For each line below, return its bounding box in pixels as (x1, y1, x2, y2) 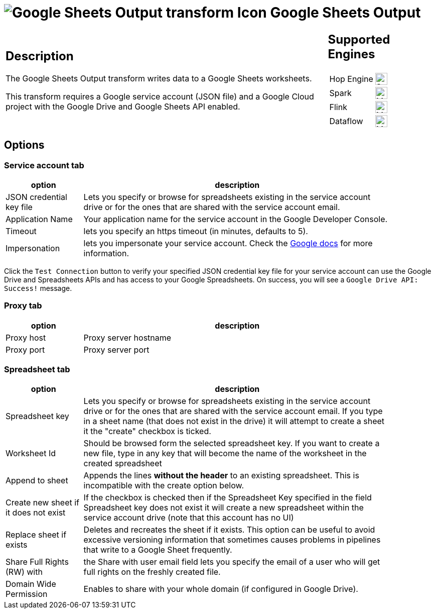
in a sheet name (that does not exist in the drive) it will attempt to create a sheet (83, 416, 385, 427)
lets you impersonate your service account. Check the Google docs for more (83, 238, 373, 248)
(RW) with (6, 567, 43, 577)
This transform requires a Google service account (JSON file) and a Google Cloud (6, 91, 314, 102)
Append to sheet (6, 475, 68, 486)
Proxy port (6, 344, 45, 355)
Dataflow (329, 116, 363, 126)
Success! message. (4, 283, 72, 292)
